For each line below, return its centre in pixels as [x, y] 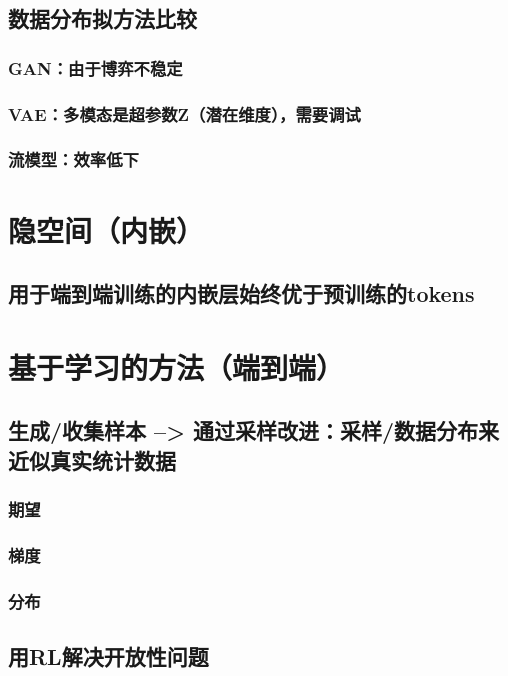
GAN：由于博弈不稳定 [95, 67]
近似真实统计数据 [92, 459]
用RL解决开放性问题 [108, 655]
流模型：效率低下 [73, 159]
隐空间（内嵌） [106, 229]
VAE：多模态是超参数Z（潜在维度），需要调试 [184, 113]
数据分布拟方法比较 [102, 18]
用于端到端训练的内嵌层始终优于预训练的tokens [241, 293]
